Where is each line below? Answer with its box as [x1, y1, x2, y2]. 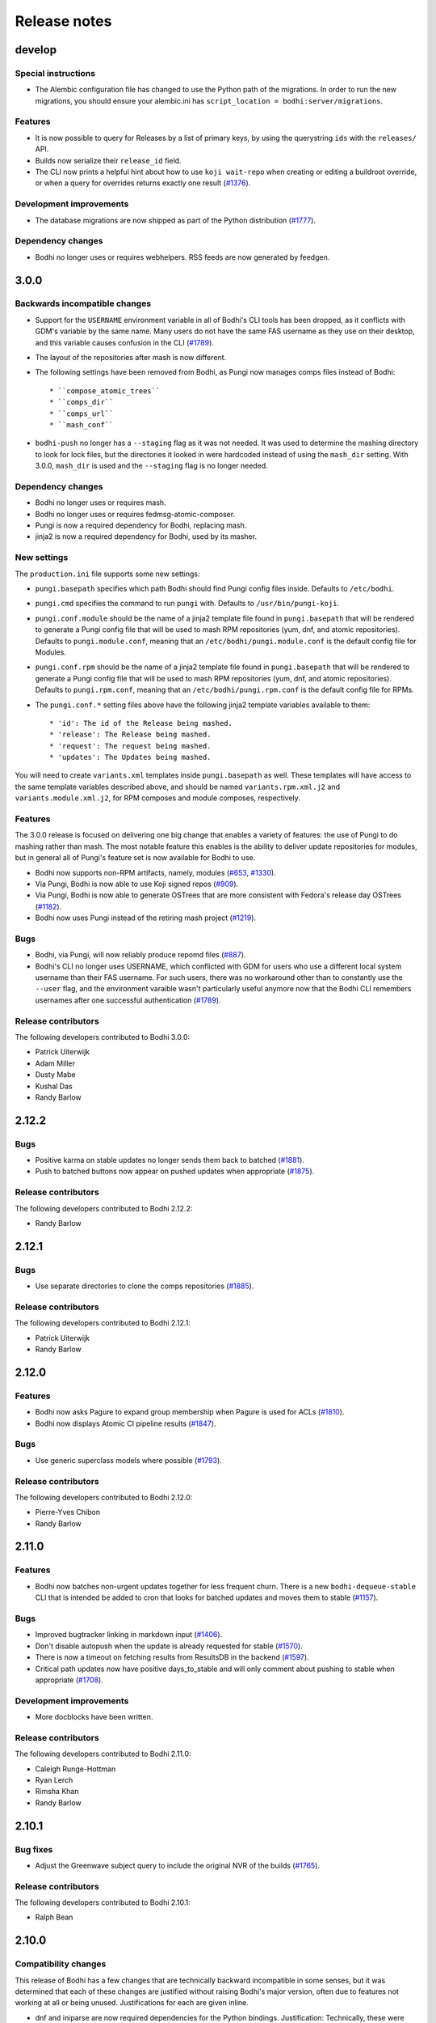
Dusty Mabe [35, 1070, 76, 1079]
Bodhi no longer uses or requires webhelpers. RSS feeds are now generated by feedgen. [35, 252, 330, 262]
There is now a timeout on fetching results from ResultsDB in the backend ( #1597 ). [35, 1652, 310, 1662]
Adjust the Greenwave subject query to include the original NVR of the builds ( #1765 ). [35, 1860, 321, 1870]
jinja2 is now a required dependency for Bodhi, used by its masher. [35, 532, 258, 541]
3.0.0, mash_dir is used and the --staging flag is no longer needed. [35, 461, 268, 471]
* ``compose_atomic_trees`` [49, 386, 161, 396]
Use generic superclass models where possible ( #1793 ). [35, 1455, 222, 1465]
